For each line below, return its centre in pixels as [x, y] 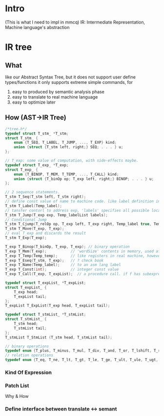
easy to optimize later [34, 102]
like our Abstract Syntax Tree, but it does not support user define [70, 77]
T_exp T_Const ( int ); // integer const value [62, 270]
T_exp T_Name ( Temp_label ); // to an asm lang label [63, 265]
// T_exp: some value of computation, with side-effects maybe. [72, 160]
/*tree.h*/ [16, 129]
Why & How [17, 396]
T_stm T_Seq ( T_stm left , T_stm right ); [46, 197]
